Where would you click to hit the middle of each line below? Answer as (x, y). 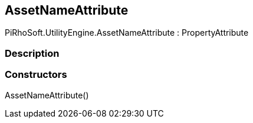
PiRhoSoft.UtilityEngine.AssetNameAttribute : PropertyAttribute (127, 33)
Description (32, 53)
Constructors (36, 75)
